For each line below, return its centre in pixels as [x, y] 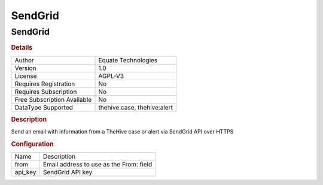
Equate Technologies [128, 60]
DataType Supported [44, 107]
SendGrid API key [68, 172]
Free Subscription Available [53, 99]
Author [24, 60]
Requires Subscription [46, 92]
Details [22, 48]
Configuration [32, 144]
